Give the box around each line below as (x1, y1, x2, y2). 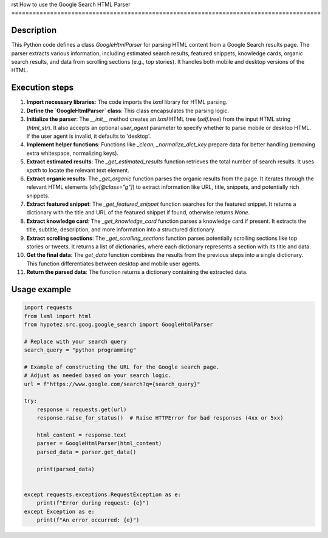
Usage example (11, 284, 72, 295)
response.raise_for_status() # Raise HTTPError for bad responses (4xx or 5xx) (36, 415, 284, 421)
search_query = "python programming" (24, 347, 137, 353)
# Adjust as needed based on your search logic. (24, 372, 172, 379)
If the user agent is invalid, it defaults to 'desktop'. (26, 132, 151, 140)
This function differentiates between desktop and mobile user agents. (26, 260, 201, 267)
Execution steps (11, 83, 74, 93)
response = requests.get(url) (36, 406, 127, 413)
